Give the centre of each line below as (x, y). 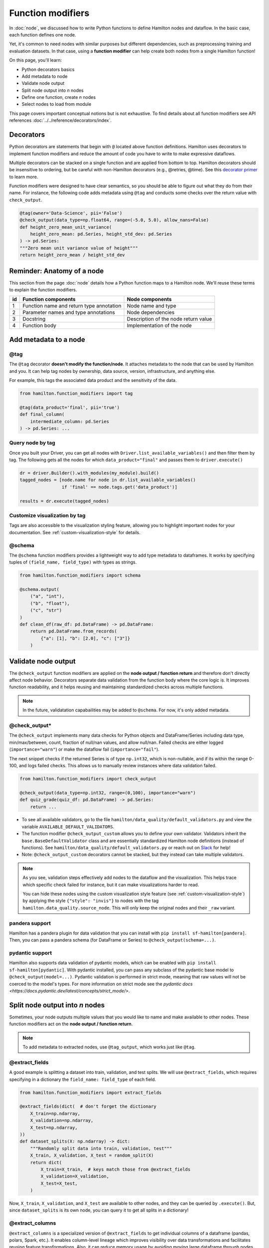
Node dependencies (151, 312)
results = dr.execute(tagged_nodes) (65, 501)
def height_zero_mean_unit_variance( (66, 227)
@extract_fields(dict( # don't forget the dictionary (88, 1106)
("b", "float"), (50, 603)
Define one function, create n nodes (59, 97)
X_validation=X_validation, (75, 1176)
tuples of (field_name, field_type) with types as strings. (73, 562)
